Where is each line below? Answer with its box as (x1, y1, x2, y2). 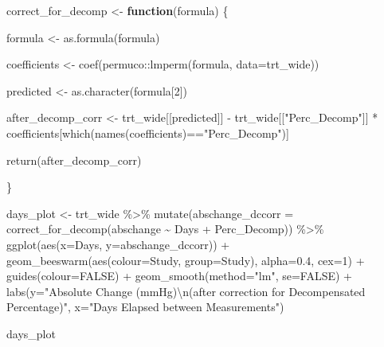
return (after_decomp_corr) (6, 151, 142, 168)
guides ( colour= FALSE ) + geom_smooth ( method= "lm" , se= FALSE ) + (6, 267, 352, 284)
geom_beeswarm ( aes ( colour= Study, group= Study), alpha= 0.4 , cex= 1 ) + (6, 251, 365, 268)
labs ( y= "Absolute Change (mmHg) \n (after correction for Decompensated (6, 283, 366, 299)
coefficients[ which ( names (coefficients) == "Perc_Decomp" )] (6, 124, 289, 141)
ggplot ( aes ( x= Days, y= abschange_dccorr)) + (6, 236, 230, 252)
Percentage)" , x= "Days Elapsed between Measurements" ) (6, 298, 284, 315)
